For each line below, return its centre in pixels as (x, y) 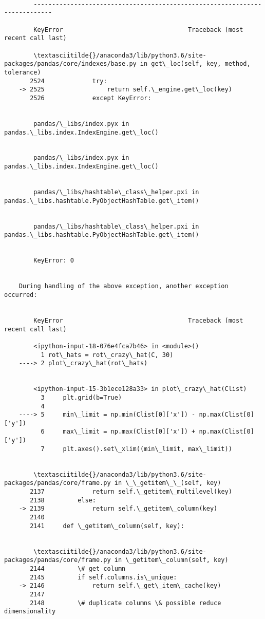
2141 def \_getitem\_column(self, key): (107, 526)
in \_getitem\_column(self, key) (171, 560)
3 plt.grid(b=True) (81, 397)
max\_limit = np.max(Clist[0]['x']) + (129, 432)
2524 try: (69, 81)
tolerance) (23, 72)
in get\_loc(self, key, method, (195, 64)
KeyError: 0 (54, 261)
